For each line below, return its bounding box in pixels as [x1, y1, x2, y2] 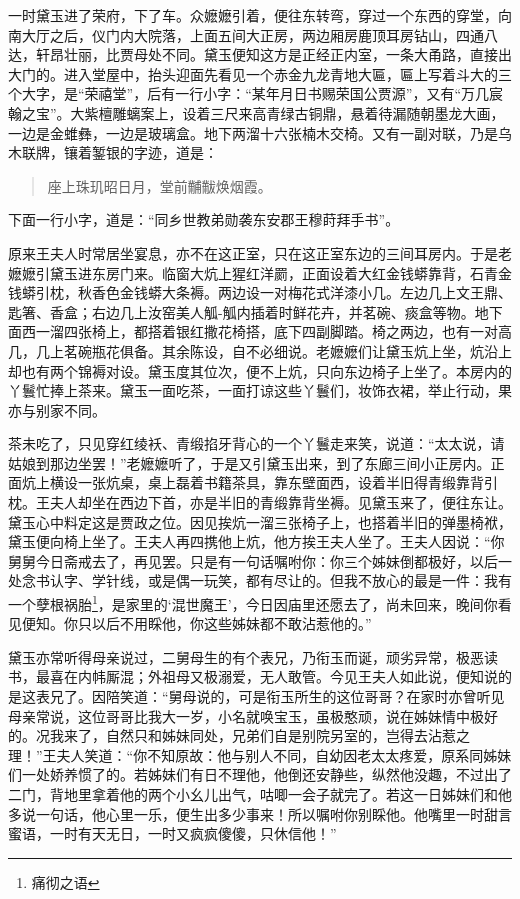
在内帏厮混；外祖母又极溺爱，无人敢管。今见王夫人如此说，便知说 [63, 666, 498, 687]
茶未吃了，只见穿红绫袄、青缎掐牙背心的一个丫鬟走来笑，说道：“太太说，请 [8, 433, 505, 454]
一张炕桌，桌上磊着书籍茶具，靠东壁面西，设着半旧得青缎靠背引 [77, 472, 498, 493]
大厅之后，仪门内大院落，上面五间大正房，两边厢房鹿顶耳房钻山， [21, 24, 456, 45]
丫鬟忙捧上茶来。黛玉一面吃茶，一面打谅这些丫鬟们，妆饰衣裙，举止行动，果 [8, 380, 512, 401]
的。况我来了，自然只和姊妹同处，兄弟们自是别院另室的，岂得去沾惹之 [8, 725, 470, 746]
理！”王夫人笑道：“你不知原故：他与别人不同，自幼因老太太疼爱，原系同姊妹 [8, 744, 512, 765]
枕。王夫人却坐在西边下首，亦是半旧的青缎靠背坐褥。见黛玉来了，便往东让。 [8, 492, 512, 513]
